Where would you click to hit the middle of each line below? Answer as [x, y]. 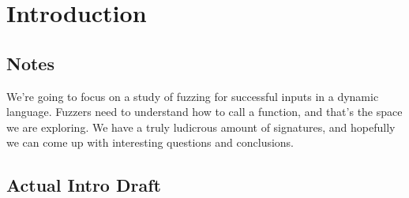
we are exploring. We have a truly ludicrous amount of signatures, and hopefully [201, 127]
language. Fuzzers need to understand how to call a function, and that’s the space [204, 112]
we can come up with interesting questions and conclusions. [150, 142]
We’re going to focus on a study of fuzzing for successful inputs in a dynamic [193, 96]
